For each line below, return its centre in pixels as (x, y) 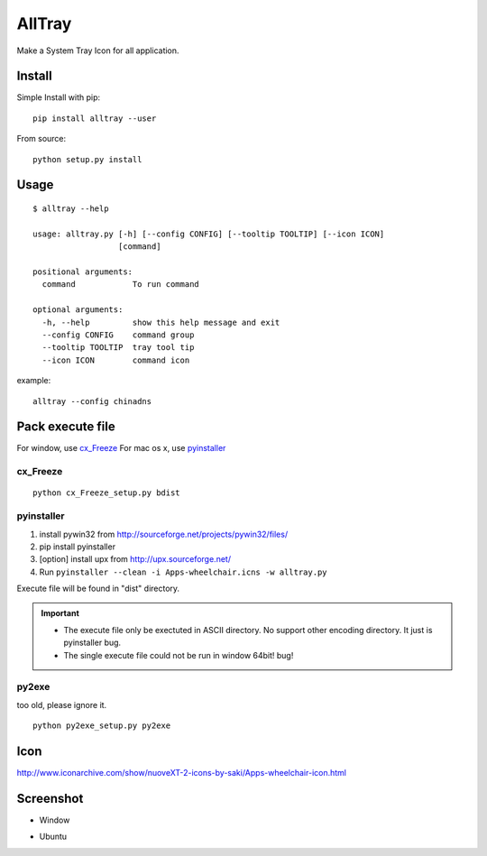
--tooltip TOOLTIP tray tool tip (118, 348)
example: (34, 381)
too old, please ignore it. (62, 704)
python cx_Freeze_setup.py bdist (106, 493)
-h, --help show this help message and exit (161, 322)
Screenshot (50, 798)
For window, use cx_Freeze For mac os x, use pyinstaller (121, 448)
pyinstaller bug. (92, 643)
